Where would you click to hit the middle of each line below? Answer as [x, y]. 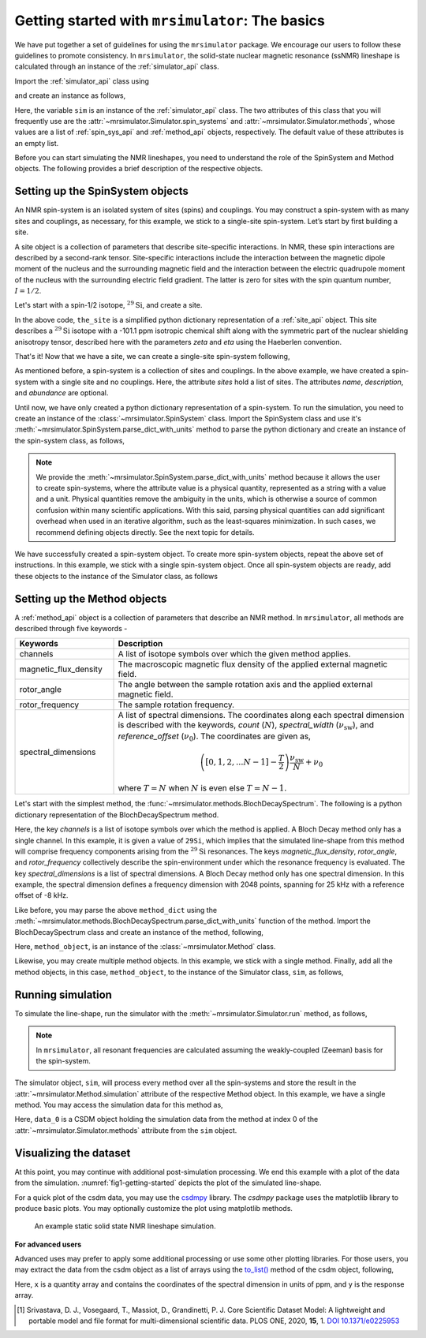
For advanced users [48, 1244]
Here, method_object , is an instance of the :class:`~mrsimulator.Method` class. [145, 947]
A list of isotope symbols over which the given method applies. [234, 654]
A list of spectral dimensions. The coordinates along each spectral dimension [261, 716]
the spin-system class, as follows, [70, 440]
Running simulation [63, 994]
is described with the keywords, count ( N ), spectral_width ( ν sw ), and [246, 726]
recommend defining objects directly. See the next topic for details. [145, 532]
